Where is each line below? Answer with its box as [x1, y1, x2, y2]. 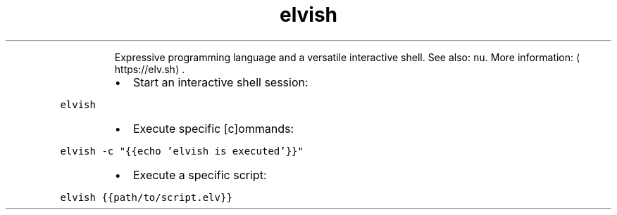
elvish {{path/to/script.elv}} [60, 191, 232, 203]
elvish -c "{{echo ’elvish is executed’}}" [60, 145, 304, 157]
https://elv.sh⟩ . [114, 63, 185, 75]
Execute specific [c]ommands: [132, 121, 294, 136]
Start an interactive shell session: [132, 74, 308, 89]
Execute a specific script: [132, 167, 267, 182]
